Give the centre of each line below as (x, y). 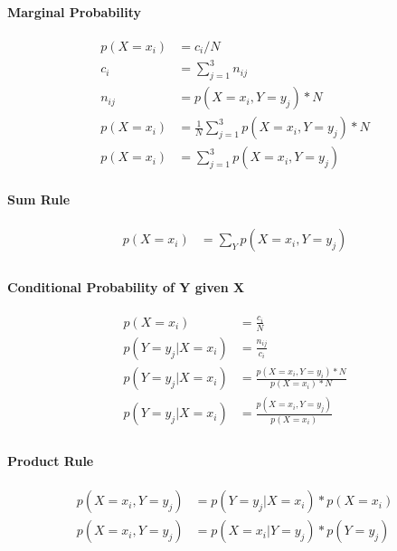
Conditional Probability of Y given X (126, 286)
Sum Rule (39, 199)
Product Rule (51, 461)
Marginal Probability (74, 11)
